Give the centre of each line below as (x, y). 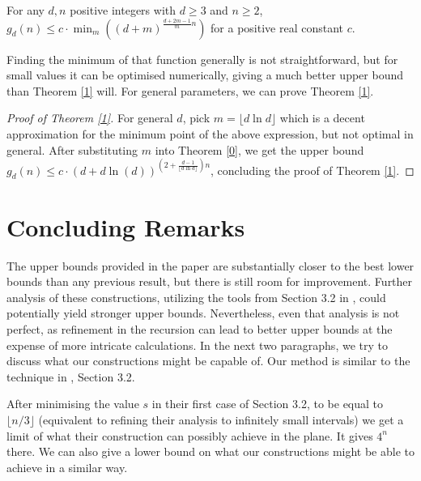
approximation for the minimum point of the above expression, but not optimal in (210, 133)
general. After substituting (72, 149)
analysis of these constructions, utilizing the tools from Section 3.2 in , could (196, 297)
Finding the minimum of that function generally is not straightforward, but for (202, 59)
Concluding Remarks (126, 226)
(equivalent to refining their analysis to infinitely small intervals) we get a (221, 419)
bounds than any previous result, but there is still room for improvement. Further (210, 281)
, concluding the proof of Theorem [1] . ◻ (313, 170)
